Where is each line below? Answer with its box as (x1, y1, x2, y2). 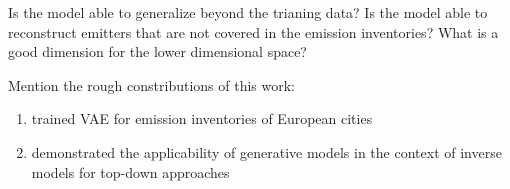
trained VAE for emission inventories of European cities (31, 108, 373, 129)
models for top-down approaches (31, 161, 230, 182)
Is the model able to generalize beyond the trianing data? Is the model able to (8, 2, 488, 22)
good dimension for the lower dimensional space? (8, 41, 307, 62)
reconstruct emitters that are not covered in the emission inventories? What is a (8, 21, 499, 42)
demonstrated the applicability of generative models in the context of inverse (31, 141, 502, 162)
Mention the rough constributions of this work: (8, 74, 295, 95)
